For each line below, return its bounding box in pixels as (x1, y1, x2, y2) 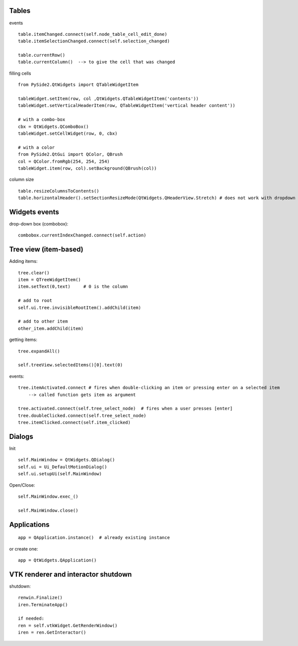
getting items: (9, 336, 37, 343)
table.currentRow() (18, 52, 66, 58)
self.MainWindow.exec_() (18, 493, 78, 499)
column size (9, 177, 34, 183)
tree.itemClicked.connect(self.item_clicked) (18, 420, 131, 426)
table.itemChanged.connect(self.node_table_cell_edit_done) (18, 31, 167, 37)
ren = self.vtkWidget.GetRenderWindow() (18, 623, 118, 628)
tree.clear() (18, 270, 50, 276)
